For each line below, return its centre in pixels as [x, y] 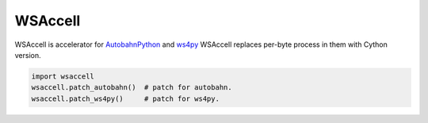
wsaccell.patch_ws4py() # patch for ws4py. [125, 98]
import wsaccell [63, 76]
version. [28, 55]
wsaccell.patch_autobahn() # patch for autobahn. [132, 88]
